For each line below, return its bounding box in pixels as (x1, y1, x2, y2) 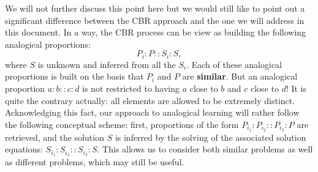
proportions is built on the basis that (5, 70, 144, 83)
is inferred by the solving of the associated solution (115, 130, 306, 143)
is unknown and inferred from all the (37, 58, 176, 70)
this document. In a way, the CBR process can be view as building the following (5, 26, 306, 39)
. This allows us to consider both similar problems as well (97, 143, 313, 155)
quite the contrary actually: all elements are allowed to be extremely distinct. (5, 94, 295, 107)
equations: (5, 143, 43, 155)
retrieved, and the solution (5, 130, 104, 143)
